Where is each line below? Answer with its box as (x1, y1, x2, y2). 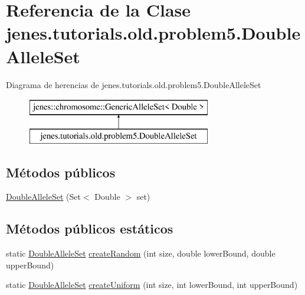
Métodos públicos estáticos (6, 219, 173, 238)
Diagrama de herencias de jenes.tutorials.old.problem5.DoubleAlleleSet (6, 78, 261, 90)
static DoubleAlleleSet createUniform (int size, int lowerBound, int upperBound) (6, 278, 298, 291)
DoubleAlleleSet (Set (6, 190, 81, 203)
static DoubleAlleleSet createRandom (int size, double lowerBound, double (6, 247, 276, 260)
